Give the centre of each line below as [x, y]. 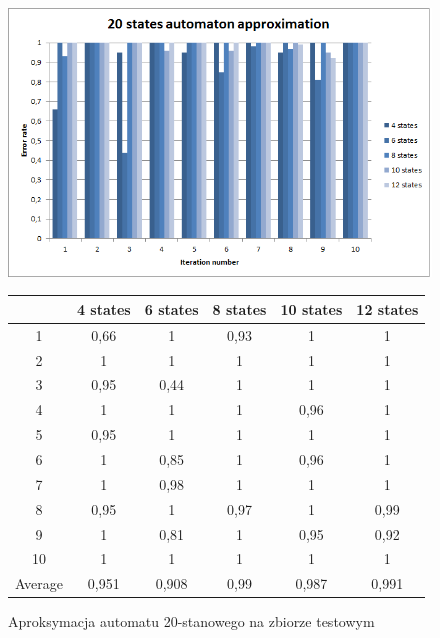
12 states [387, 308]
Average [39, 583]
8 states [239, 308]
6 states [171, 308]
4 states [103, 308]
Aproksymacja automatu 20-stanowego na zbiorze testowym [191, 621]
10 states [311, 308]
